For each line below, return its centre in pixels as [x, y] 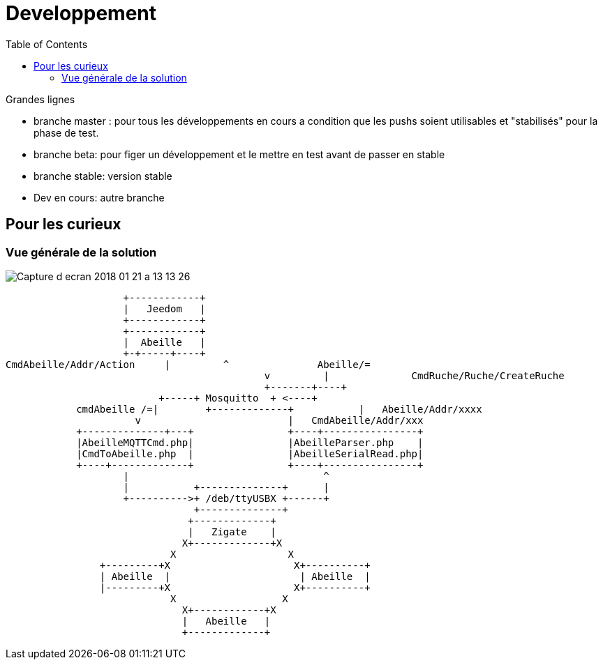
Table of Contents [47, 44]
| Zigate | [232, 532]
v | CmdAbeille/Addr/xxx [279, 420]
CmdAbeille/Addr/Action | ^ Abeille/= [188, 364]
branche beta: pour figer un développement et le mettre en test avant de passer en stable [239, 154]
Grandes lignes [40, 99]
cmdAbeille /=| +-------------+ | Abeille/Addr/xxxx [279, 409]
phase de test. [66, 132]
